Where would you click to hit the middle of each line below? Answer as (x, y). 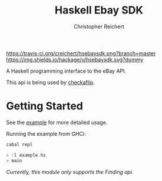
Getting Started (45, 106)
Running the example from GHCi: (46, 133)
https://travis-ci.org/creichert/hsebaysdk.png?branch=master (81, 53)
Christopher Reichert (99, 26)
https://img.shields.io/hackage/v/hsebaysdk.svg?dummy (75, 59)
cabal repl (19, 145)
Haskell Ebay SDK (99, 10)
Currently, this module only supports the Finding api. (70, 172)
